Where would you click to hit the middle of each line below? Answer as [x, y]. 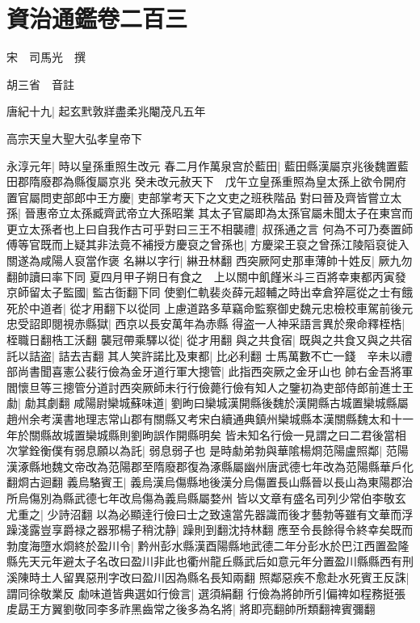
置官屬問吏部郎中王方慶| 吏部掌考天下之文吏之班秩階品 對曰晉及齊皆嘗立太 [204, 197]
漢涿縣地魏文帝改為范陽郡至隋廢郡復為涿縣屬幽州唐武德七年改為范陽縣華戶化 [210, 466]
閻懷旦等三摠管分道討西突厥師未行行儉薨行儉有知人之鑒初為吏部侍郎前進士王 [210, 387]
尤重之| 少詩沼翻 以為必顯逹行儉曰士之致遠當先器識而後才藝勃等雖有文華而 [204, 514]
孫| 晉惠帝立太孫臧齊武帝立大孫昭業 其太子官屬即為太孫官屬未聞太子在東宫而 [210, 213]
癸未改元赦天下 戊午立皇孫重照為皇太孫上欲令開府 [270, 181]
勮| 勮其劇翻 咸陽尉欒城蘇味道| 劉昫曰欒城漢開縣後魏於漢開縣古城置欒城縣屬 [208, 403]
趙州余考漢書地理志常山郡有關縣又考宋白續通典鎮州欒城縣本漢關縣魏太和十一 [210, 419]
